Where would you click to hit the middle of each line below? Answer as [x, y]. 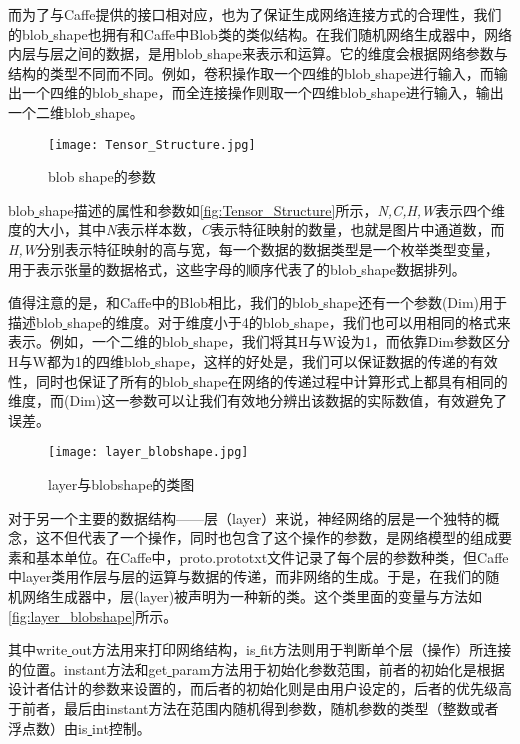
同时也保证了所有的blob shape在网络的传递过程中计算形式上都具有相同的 [271, 380]
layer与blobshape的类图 [121, 484]
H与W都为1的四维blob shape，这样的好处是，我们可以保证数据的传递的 [239, 360]
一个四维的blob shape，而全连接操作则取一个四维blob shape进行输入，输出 [262, 92]
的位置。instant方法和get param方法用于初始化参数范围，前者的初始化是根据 [256, 668]
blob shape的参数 [102, 176]
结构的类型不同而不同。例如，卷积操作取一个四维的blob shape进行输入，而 [251, 72]
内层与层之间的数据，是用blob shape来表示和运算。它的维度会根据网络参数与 [258, 53]
